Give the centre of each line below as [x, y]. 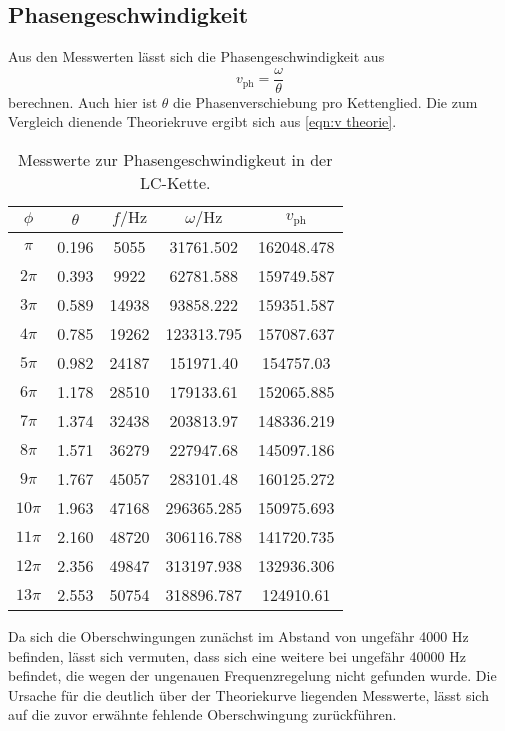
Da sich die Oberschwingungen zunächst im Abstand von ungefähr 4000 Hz [238, 636]
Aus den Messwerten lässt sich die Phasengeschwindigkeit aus [196, 56]
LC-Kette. [175, 183]
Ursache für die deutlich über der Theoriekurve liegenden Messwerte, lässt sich [248, 694]
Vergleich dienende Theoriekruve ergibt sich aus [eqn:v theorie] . [202, 121]
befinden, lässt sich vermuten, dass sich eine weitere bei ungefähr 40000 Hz [237, 655]
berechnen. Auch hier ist [83, 101]
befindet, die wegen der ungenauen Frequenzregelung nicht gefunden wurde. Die [252, 675]
